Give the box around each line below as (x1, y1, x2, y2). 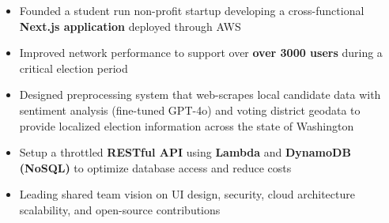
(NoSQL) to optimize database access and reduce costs (19, 159, 292, 176)
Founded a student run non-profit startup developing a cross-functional (19, 2, 364, 18)
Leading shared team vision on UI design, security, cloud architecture (19, 186, 355, 202)
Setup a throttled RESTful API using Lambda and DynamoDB (19, 144, 351, 161)
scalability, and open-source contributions (19, 201, 221, 217)
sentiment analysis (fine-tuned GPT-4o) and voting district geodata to (19, 101, 361, 118)
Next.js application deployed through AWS (19, 17, 241, 34)
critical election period (19, 59, 128, 76)
